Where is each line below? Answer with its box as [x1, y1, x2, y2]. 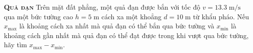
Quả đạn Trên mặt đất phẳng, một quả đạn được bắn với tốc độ [4, 2, 200, 12]
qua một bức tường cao [4, 11, 73, 21]
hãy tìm [4, 40, 27, 50]
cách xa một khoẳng [101, 11, 162, 21]
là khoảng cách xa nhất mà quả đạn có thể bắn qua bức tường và [19, 21, 215, 31]
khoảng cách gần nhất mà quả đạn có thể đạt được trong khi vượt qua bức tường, [4, 30, 249, 40]
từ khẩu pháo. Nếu [193, 11, 249, 21]
